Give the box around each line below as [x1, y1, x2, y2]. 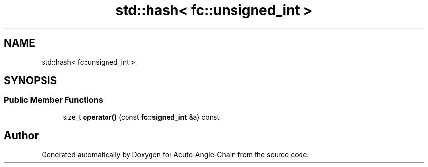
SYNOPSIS [4, 74, 57, 87]
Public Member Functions [4, 95, 103, 105]
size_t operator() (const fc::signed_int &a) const [63, 112, 219, 121]
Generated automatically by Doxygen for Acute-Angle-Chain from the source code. [42, 150, 309, 159]
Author [4, 130, 39, 142]
